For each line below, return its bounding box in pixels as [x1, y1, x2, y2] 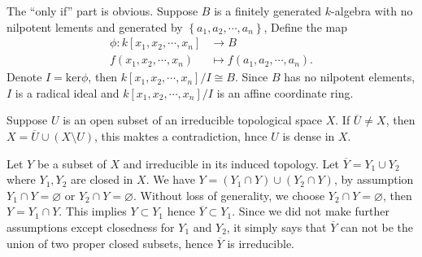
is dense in [282, 128, 335, 145]
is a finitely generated [214, 2, 322, 19]
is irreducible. [227, 234, 295, 251]
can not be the [341, 219, 414, 235]
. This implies [59, 203, 127, 220]
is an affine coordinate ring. [216, 84, 354, 101]
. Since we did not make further [232, 203, 389, 220]
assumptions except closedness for [7, 219, 175, 235]
